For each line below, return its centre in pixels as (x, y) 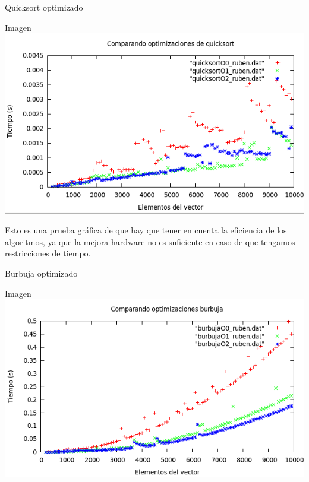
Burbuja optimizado (41, 273)
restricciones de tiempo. (48, 253)
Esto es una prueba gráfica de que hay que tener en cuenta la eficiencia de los (146, 230)
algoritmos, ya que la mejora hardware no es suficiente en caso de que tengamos (150, 241)
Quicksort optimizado (44, 7)
